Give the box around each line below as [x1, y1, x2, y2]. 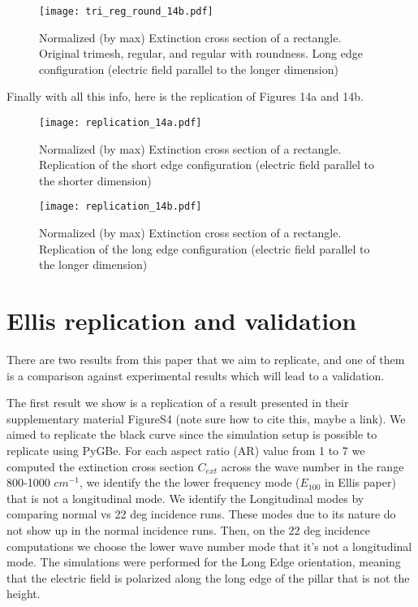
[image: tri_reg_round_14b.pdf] [39, 6, 213, 17]
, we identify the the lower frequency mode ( [80, 474, 300, 491]
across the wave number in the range [221, 457, 404, 475]
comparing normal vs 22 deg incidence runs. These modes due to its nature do [6, 505, 396, 522]
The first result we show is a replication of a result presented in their [6, 394, 349, 411]
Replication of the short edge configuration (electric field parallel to [39, 156, 375, 173]
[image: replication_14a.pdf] [39, 117, 202, 129]
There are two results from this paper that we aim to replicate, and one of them [6, 351, 405, 368]
